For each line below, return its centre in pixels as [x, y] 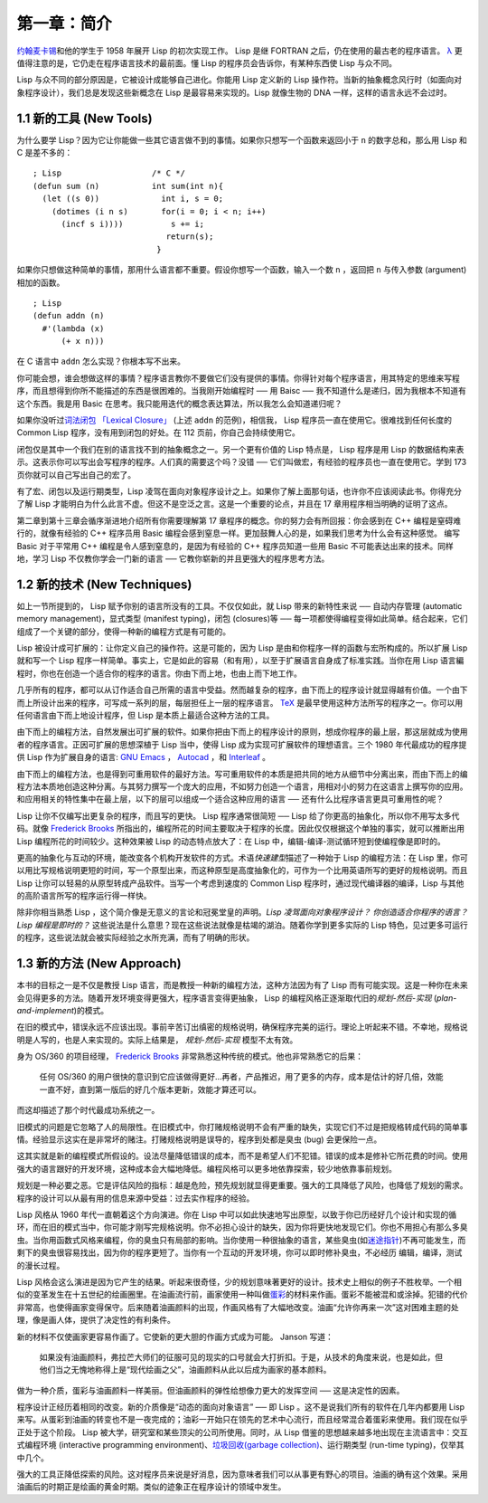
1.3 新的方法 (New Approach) [99, 964]
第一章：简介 [65, 24]
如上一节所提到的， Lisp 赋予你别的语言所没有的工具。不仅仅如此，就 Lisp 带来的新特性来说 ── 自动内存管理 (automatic [239, 605]
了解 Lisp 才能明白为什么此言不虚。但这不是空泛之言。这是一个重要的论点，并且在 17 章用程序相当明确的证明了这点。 [235, 504]
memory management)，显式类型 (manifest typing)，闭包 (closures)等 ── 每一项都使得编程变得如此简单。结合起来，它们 [242, 619]
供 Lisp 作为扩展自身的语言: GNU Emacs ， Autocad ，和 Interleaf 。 [144, 757]
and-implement [45, 1010]
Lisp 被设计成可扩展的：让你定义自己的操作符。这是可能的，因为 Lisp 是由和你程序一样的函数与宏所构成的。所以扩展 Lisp [242, 648]
